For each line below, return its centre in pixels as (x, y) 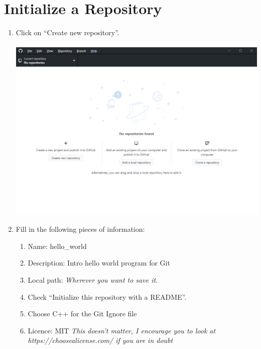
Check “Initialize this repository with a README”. (107, 296)
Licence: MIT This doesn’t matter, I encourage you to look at (122, 330)
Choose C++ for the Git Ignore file (82, 314)
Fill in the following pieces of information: (80, 229)
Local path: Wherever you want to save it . (93, 279)
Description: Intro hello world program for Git (99, 263)
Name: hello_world (57, 246)
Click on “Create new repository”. (68, 32)
